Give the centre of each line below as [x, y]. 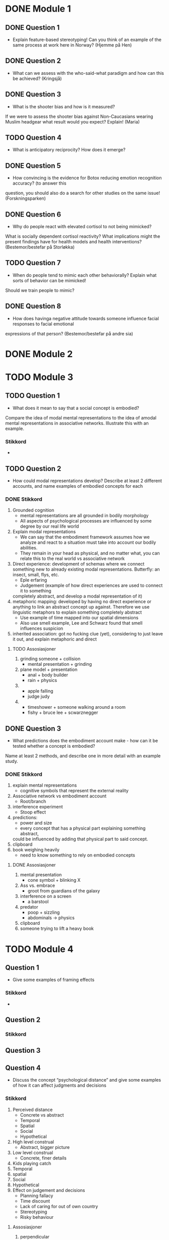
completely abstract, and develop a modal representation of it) [77, 596]
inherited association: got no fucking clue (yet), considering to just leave [88, 634]
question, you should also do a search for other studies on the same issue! [83, 193]
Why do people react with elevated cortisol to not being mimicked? [82, 227]
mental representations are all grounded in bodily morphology [84, 516]
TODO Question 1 [33, 396]
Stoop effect [33, 812]
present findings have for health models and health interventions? [74, 242]
